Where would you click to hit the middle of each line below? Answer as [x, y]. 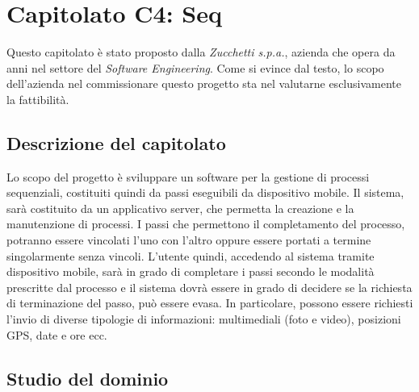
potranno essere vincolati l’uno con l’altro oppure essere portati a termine [189, 240]
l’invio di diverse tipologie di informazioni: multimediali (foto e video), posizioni [204, 319]
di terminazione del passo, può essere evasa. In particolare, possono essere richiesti [210, 303]
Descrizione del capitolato [116, 142]
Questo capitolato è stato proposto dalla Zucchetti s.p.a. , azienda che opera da [201, 52]
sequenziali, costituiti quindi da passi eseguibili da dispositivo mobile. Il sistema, [205, 192]
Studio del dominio [88, 378]
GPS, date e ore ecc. [57, 334]
